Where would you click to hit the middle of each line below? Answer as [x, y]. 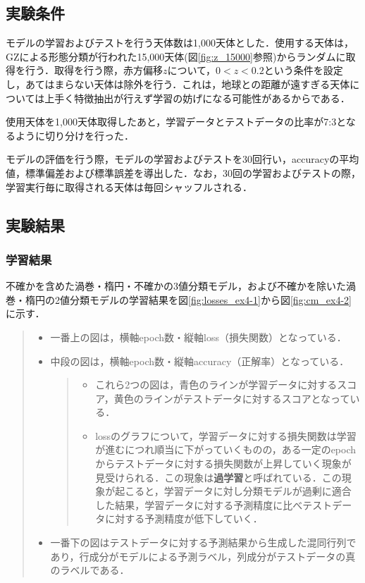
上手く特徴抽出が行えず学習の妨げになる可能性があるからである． [197, 98]
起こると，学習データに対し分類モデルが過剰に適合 [233, 491]
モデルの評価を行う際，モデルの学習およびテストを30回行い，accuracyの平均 [182, 159]
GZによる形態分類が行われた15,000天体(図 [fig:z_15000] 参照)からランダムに [176, 56]
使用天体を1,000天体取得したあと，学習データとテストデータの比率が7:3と [176, 122]
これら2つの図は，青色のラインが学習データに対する [216, 385]
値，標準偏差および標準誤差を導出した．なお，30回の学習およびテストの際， [183, 172]
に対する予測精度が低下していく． [184, 518]
